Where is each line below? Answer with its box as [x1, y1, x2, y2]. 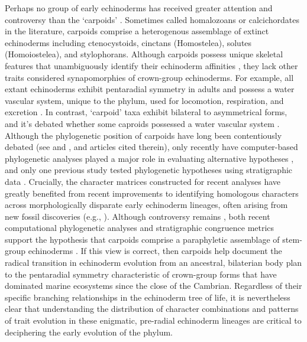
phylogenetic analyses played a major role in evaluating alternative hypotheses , [5, 152, 294, 164]
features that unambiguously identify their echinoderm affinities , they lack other [5, 59, 298, 71]
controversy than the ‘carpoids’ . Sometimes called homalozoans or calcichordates [5, 13, 299, 25]
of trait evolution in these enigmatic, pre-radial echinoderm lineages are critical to [5, 314, 302, 327]
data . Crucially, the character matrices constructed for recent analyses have [5, 175, 281, 187]
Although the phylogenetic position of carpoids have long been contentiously [5, 129, 282, 141]
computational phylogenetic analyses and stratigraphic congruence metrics [5, 222, 274, 234]
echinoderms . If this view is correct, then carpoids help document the [28, 245, 282, 257]
